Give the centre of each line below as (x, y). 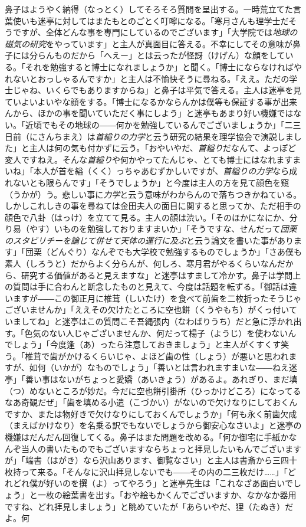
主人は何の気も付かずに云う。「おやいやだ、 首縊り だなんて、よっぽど (162, 148)
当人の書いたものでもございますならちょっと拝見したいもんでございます (161, 448)
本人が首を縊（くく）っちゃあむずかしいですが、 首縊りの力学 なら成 (165, 171)
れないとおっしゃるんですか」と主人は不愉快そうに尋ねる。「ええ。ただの (147, 78)
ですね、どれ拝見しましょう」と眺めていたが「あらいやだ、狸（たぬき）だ (149, 506)
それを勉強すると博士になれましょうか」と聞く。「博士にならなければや (163, 66)
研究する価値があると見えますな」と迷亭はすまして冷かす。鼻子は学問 (157, 275)
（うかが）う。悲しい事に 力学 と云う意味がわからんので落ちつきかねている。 (153, 194)
